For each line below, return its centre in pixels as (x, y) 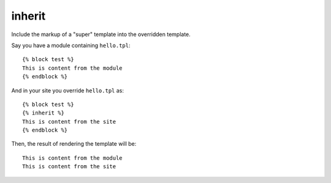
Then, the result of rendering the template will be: (74, 144)
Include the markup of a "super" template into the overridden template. (101, 34)
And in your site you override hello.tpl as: (67, 90)
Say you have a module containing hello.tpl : (71, 45)
